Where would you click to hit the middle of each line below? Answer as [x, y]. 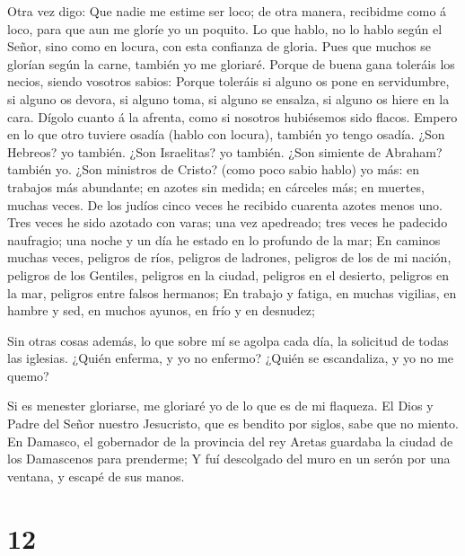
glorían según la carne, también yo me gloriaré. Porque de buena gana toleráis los [231, 63]
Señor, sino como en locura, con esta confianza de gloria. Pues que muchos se [219, 46]
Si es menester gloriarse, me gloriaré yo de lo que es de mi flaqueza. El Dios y [220, 406]
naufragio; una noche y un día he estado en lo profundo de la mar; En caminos [224, 239]
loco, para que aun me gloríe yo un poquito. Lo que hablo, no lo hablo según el [225, 28]
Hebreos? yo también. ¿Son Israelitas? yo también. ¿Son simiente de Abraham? [225, 151]
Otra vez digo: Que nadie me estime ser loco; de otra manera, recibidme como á [227, 11]
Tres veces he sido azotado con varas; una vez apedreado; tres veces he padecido [228, 222]
